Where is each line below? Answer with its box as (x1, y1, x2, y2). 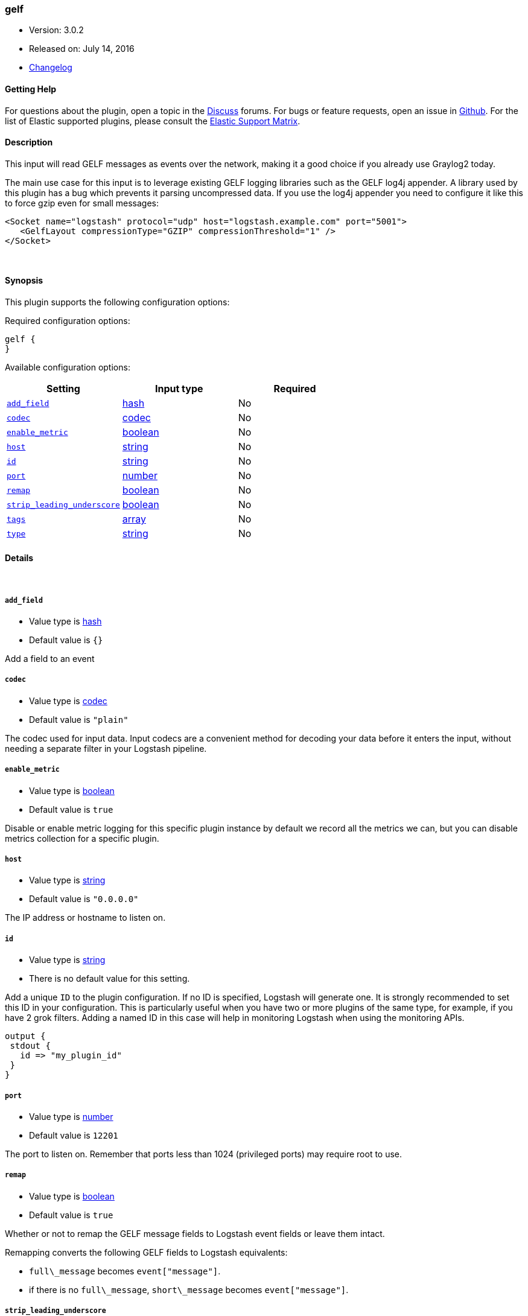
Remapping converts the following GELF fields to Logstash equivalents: (5, 1247, 288, 1257)
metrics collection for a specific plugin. (5, 833, 159, 844)
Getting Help (5, 83, 57, 94)
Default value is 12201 (29, 1130, 118, 1140)
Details (5, 552, 34, 563)
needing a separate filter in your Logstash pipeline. (5, 743, 207, 754)
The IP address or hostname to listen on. (5, 912, 166, 923)
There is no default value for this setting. (29, 973, 190, 984)
